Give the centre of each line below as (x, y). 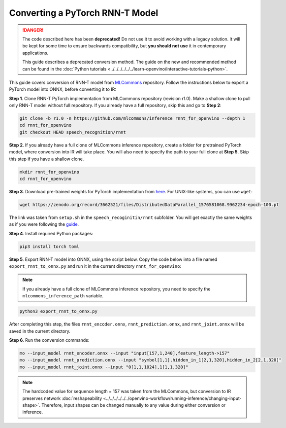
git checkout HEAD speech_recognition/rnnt (73, 132)
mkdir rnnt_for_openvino (49, 172)
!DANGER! (33, 30)
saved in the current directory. (40, 331)
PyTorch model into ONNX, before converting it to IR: (63, 89)
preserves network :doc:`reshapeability (62, 398)
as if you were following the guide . (44, 224)
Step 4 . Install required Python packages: (51, 233)
